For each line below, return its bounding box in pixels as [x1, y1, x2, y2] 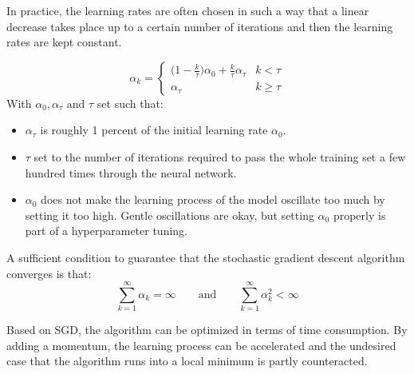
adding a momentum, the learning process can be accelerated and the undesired [6, 336, 396, 353]
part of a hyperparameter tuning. [25, 222, 187, 239]
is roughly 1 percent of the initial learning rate [40, 121, 268, 138]
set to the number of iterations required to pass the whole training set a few [34, 148, 406, 165]
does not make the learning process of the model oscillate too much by [41, 191, 385, 208]
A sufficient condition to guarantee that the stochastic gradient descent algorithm [6, 249, 405, 265]
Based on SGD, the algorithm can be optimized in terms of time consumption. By [6, 321, 408, 338]
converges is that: [6, 265, 92, 281]
